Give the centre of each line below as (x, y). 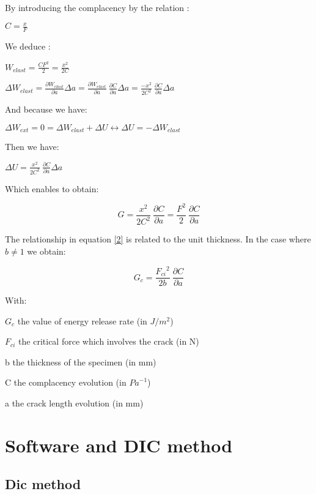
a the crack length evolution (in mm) (74, 403)
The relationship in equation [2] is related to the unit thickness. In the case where (158, 239)
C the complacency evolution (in (66, 382)
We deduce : (28, 46)
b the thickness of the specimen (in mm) (81, 361)
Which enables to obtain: (52, 188)
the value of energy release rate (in (82, 320)
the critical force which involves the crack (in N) (109, 341)
